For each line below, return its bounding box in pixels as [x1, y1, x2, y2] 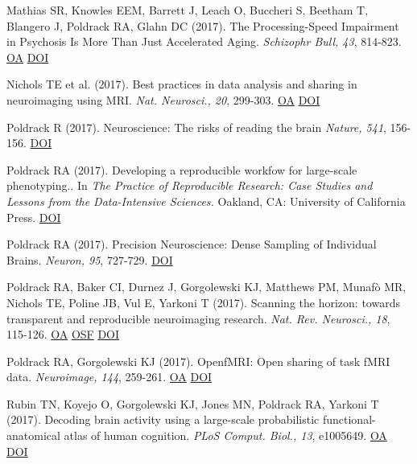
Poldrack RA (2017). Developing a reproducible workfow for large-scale [6, 161, 357, 178]
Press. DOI [6, 208, 61, 225]
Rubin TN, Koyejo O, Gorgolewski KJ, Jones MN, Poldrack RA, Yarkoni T [6, 395, 379, 412]
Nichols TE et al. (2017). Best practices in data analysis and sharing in [6, 76, 357, 92]
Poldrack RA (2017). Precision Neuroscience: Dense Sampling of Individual [6, 236, 377, 253]
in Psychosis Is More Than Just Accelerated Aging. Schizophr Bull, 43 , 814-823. [6, 33, 402, 50]
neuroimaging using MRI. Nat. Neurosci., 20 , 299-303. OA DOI [6, 91, 320, 108]
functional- [322, 411, 376, 428]
